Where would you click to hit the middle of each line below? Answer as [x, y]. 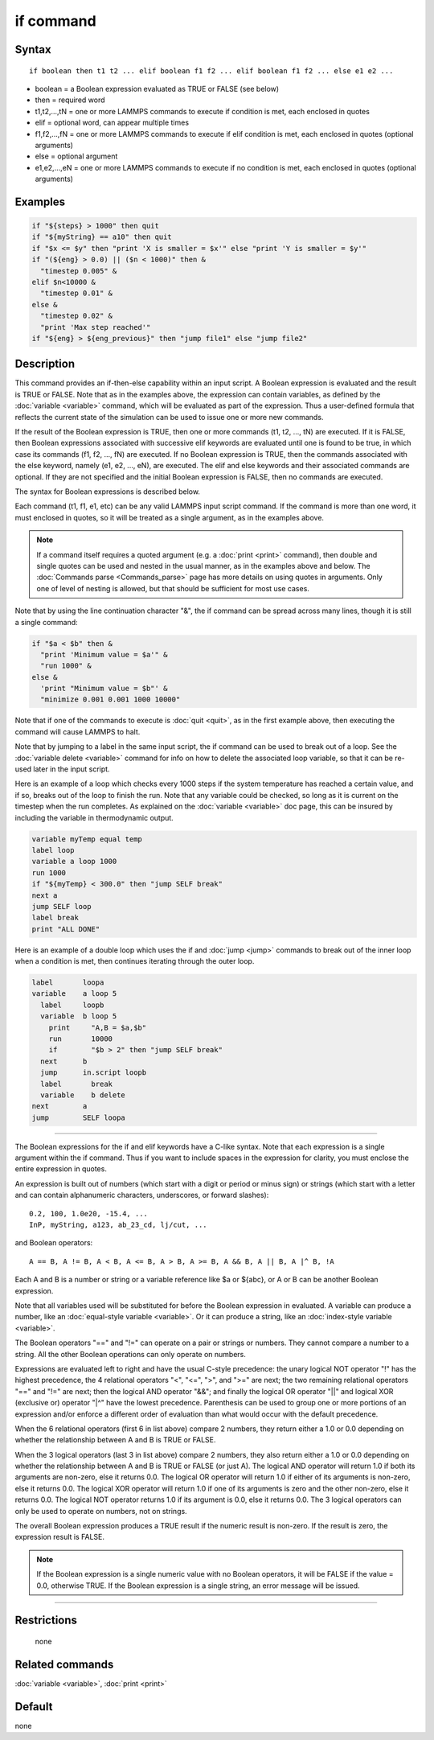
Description [45, 364]
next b [64, 1061]
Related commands [64, 1664]
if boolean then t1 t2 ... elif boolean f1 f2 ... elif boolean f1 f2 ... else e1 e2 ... [211, 71]
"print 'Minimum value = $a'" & [104, 654]
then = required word [70, 100]
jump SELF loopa [79, 1117]
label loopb [72, 1005]
